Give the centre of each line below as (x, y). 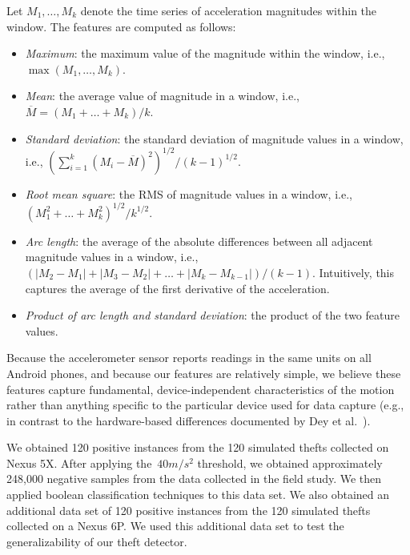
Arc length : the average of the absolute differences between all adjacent (199, 241)
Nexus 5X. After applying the (79, 462)
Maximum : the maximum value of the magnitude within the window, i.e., (205, 53)
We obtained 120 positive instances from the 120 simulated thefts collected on (198, 447)
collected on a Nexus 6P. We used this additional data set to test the (175, 526)
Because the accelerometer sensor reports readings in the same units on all (189, 358)
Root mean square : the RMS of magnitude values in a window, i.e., (189, 193)
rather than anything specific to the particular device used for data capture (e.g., (205, 405)
